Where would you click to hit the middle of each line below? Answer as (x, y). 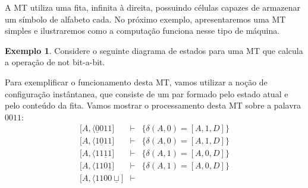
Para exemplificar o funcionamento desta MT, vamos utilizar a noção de (136, 82)
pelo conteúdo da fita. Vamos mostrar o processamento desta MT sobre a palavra (153, 105)
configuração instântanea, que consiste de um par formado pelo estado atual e (147, 93)
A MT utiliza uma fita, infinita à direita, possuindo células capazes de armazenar (153, 7)
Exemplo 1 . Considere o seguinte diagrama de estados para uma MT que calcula (154, 50)
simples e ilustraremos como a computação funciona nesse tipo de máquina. (142, 31)
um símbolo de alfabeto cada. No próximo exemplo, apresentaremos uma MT (145, 19)
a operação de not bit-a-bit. (55, 62)
